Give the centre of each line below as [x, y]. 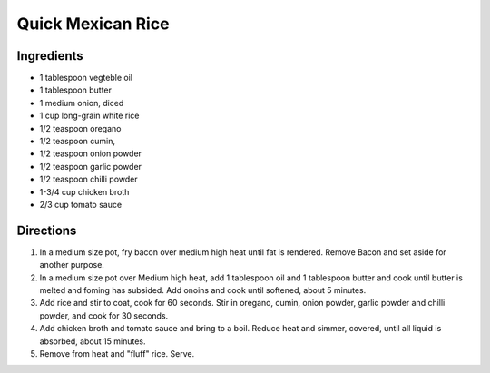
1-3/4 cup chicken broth [84, 191]
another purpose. [72, 265]
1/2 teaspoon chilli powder [88, 179]
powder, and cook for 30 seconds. [104, 315]
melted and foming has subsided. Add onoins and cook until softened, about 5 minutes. [203, 290]
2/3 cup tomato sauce [81, 204]
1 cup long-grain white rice [89, 116]
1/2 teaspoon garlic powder [91, 166]
